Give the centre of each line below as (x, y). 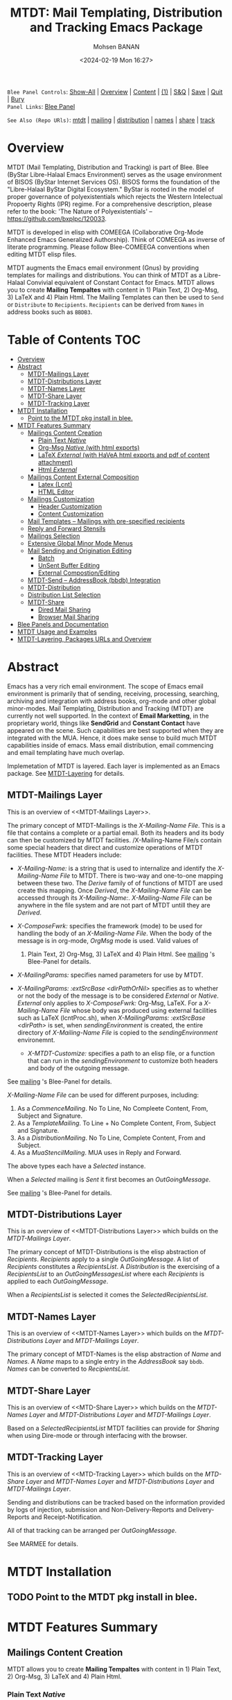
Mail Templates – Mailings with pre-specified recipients (106, 521)
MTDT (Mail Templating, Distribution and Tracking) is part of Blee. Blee (108, 167)
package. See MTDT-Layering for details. (66, 773)
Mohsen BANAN (116, 46)
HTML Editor (56, 492)
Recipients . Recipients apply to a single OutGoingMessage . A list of (103, 1259)
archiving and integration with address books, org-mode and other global (112, 701)
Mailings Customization (61, 499)
